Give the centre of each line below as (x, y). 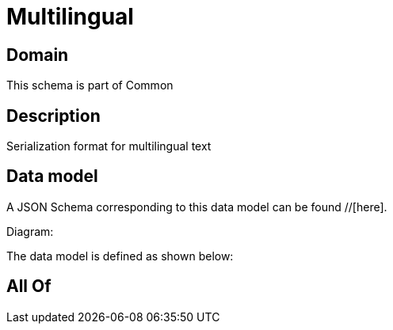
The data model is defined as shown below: (120, 256)
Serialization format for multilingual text (109, 146)
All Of (29, 286)
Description (53, 116)
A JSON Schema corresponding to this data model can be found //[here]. (197, 207)
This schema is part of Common (90, 85)
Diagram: (30, 231)
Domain (38, 55)
